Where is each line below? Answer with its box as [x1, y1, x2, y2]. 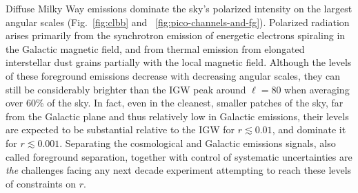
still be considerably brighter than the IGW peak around [6, 82, 246, 96]
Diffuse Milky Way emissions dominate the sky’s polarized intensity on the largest [6, 1, 352, 15]
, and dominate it [272, 122, 346, 137]
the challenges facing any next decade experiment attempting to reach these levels [6, 163, 352, 177]
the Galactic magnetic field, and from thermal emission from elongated [6, 41, 305, 56]
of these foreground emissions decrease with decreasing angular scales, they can [6, 68, 340, 82]
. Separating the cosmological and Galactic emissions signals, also [59, 135, 336, 150]
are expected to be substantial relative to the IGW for [6, 122, 235, 137]
